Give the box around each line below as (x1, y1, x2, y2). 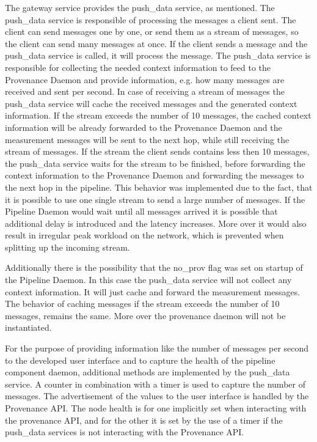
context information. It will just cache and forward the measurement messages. (5, 285, 301, 298)
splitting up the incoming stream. (5, 240, 130, 253)
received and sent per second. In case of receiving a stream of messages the (5, 85, 285, 98)
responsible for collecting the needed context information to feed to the (5, 61, 271, 73)
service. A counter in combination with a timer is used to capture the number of (5, 377, 305, 390)
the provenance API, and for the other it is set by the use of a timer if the (5, 413, 283, 426)
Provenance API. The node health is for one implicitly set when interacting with (5, 402, 307, 414)
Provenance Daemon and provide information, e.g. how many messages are (5, 73, 285, 86)
